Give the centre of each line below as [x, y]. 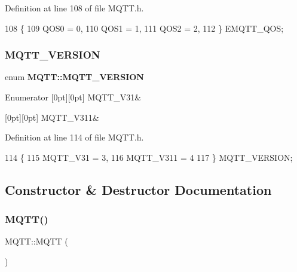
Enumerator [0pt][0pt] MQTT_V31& [73, 97]
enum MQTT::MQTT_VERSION [74, 77]
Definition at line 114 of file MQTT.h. [74, 137]
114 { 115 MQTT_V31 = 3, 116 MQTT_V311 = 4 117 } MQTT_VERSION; [149, 157]
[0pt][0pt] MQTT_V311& [52, 117]
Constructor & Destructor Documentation [138, 189]
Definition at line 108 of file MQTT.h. [74, 8]
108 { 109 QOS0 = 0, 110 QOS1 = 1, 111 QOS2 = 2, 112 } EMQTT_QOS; [144, 28]
